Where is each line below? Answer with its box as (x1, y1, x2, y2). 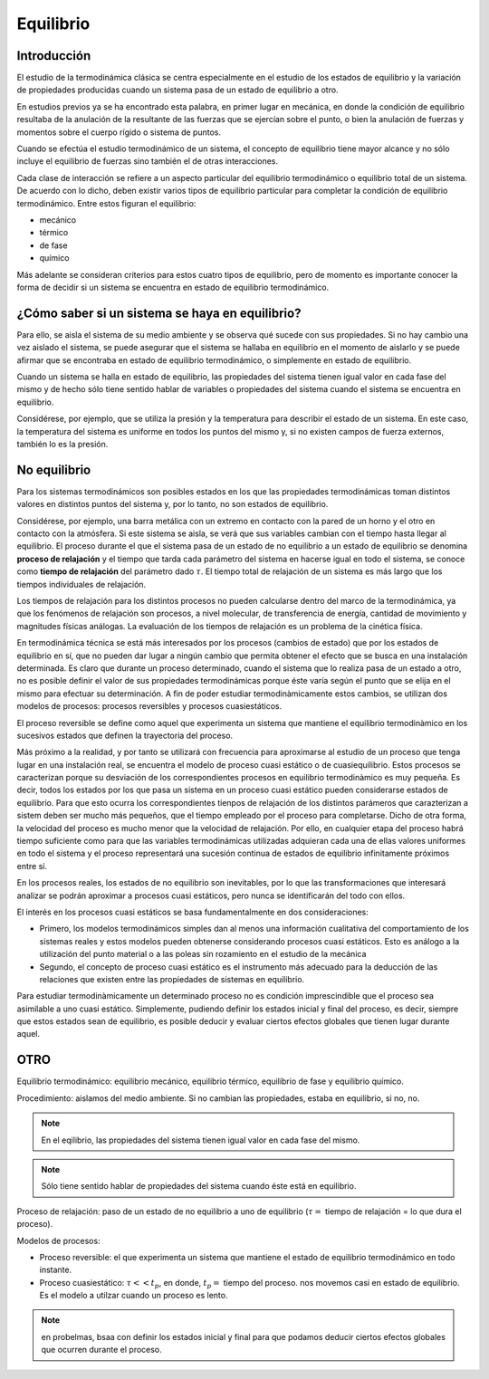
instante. (39, 1264, 72, 1276)
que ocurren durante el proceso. (41, 1345, 162, 1355)
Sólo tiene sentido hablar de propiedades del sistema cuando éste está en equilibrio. (41, 1181, 357, 1192)
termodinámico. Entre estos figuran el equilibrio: (16, 197, 197, 208)
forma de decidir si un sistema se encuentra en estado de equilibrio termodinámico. (16, 282, 330, 292)
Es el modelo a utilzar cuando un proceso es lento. (39, 1290, 228, 1301)
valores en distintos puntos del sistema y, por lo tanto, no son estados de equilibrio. (16, 499, 329, 510)
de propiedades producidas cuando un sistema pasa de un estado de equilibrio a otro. (16, 84, 339, 95)
